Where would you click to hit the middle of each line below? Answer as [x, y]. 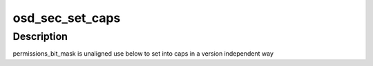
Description [40, 36]
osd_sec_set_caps [67, 18]
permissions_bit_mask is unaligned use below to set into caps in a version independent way [143, 54]
